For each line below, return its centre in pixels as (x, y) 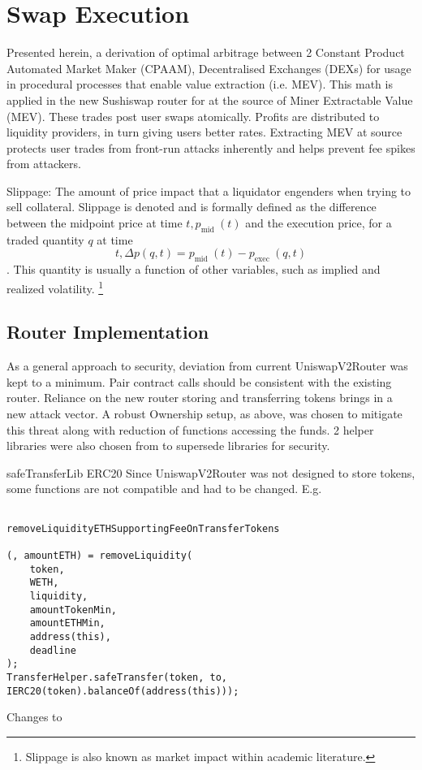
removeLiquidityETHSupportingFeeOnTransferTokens (143, 528)
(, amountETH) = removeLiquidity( (100, 556)
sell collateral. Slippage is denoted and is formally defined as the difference (192, 207)
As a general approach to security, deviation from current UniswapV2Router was (207, 366)
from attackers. (44, 164)
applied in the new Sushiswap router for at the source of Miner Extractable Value (210, 99)
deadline (53, 650)
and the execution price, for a (319, 223)
